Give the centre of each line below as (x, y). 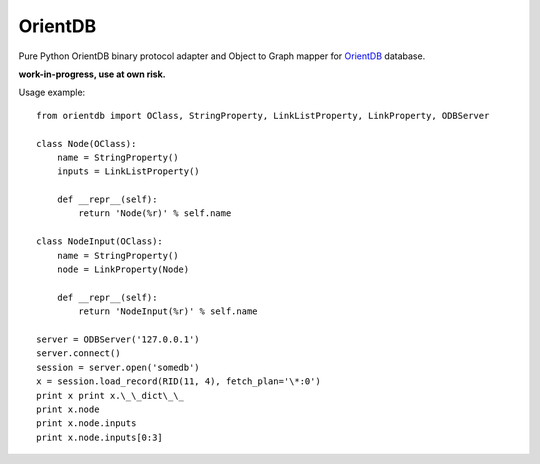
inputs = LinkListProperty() (128, 171)
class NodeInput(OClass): (100, 241)
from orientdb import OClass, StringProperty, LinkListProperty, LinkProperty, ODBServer (263, 115)
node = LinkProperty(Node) (123, 269)
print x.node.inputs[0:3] (100, 437)
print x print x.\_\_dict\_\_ (110, 395)
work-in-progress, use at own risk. (92, 74)
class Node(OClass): (86, 143)
